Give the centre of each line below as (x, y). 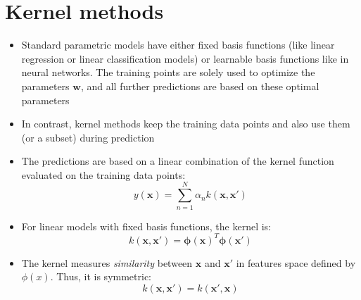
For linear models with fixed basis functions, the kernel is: (146, 226)
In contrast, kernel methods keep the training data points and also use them (186, 124)
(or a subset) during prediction (88, 137)
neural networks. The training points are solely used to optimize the (168, 72)
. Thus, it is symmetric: (101, 276)
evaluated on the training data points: (103, 174)
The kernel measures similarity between (107, 262)
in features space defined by (296, 262)
